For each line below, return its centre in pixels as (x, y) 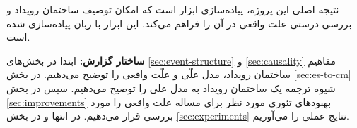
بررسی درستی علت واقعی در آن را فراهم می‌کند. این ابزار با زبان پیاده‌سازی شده (179, 23)
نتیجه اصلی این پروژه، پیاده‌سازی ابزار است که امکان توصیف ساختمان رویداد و (173, 9)
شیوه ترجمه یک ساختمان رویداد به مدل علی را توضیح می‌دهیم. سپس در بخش (171, 88)
